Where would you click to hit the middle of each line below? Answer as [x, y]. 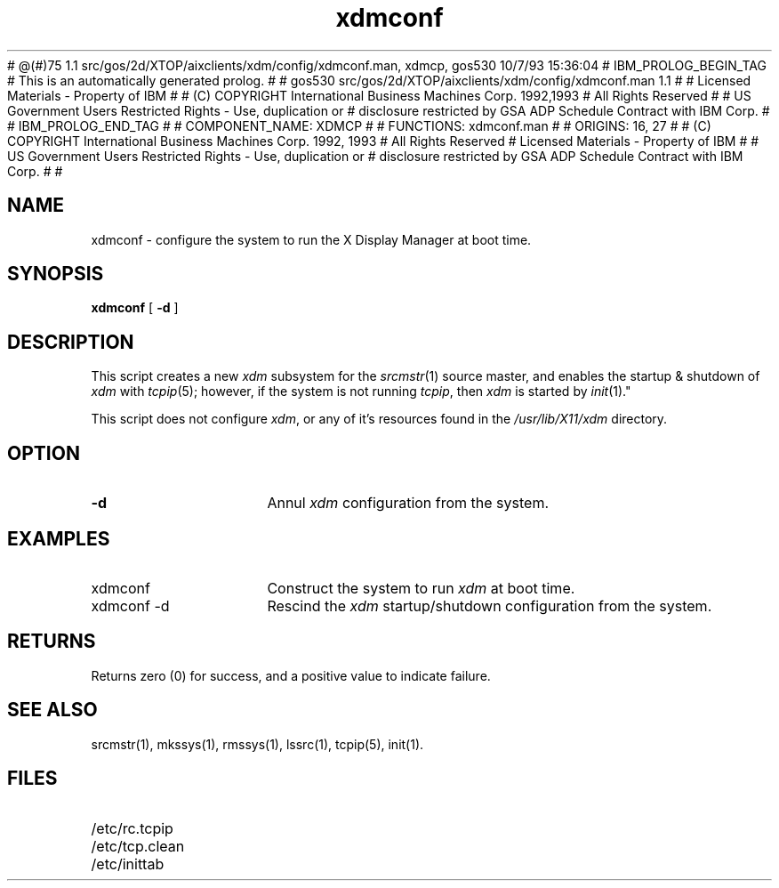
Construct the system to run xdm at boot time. [421, 588]
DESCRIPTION [71, 342]
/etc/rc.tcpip [132, 828]
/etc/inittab [128, 864]
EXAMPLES [59, 538]
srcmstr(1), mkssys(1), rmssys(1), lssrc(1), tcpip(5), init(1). [257, 744]
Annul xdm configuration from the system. [408, 503]
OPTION [44, 453]
